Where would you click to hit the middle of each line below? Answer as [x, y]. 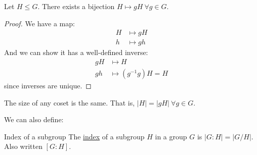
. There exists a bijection [76, 6]
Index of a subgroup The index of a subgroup [74, 136]
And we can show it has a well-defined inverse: [76, 52]
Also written [23, 146]
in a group [171, 136]
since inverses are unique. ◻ [48, 85]
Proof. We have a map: [39, 23]
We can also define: [34, 119]
